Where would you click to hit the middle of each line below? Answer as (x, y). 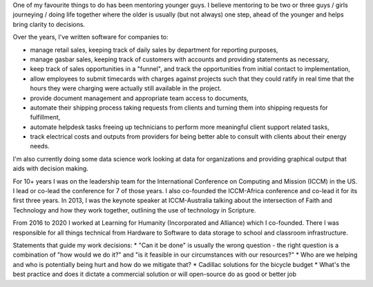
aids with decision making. (51, 168)
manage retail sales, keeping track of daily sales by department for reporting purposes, (154, 50)
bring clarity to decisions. (49, 24)
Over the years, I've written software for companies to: (90, 37)
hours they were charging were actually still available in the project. (126, 88)
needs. (40, 146)
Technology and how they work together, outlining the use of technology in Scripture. (134, 210)
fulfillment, (45, 117)
